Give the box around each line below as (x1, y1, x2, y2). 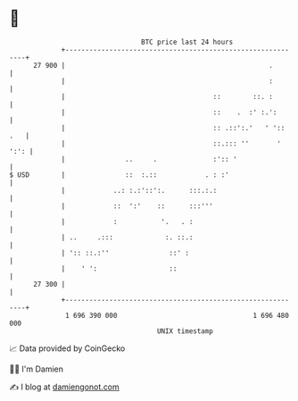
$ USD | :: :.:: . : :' (9, 170, 229, 180)
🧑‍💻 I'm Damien (9, 363, 64, 374)
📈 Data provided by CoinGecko (9, 343, 126, 354)
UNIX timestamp (156, 326, 214, 336)
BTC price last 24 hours (141, 38, 234, 46)
